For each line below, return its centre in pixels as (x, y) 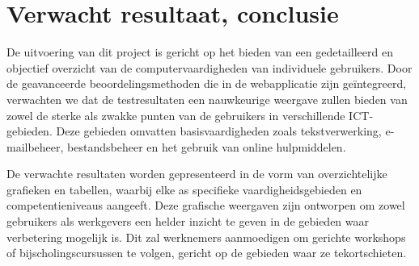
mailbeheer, (35, 146)
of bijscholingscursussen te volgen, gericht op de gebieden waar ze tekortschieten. (207, 253)
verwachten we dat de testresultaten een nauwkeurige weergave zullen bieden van (207, 99)
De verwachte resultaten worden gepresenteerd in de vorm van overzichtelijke (197, 174)
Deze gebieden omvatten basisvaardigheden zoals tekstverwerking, (219, 131)
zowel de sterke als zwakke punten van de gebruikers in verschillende (176, 115)
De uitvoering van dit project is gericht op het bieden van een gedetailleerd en (200, 52)
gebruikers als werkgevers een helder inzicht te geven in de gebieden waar (188, 221)
